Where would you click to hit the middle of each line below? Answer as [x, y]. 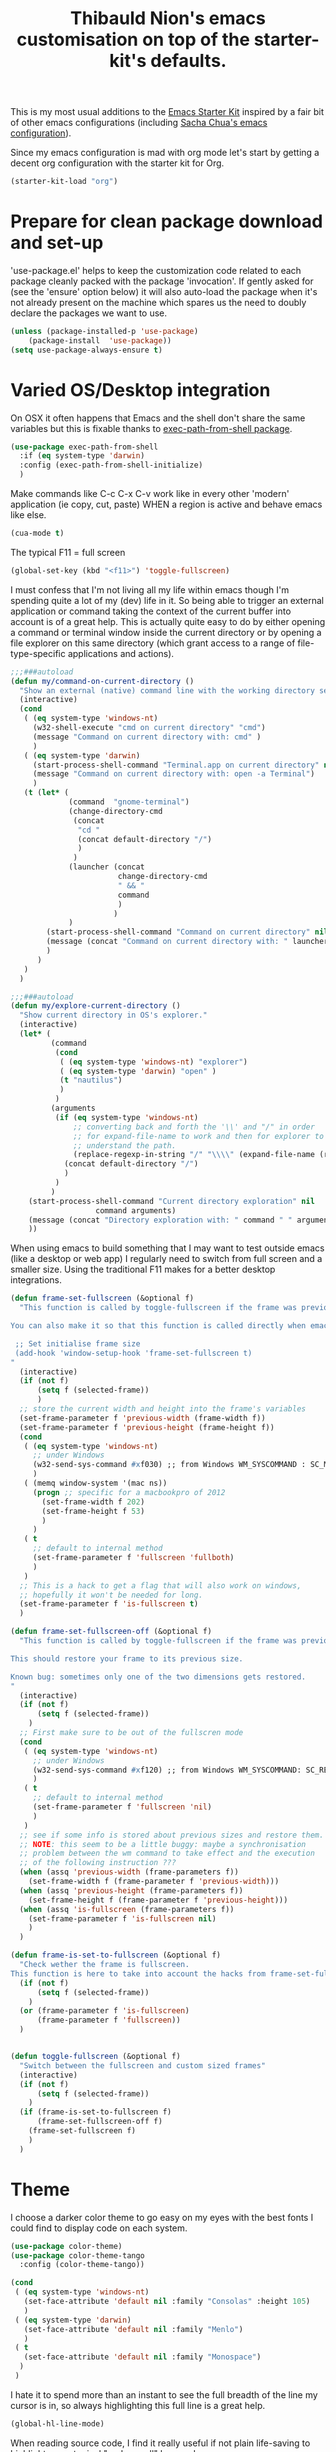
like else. [28, 515]
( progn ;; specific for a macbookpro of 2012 [129, 1492]
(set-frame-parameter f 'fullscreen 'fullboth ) [133, 1558]
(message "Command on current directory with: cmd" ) [147, 737]
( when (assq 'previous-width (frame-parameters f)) [129, 1872]
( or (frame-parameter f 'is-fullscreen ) [104, 2011]
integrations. [36, 1280]
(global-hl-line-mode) [57, 2423]
